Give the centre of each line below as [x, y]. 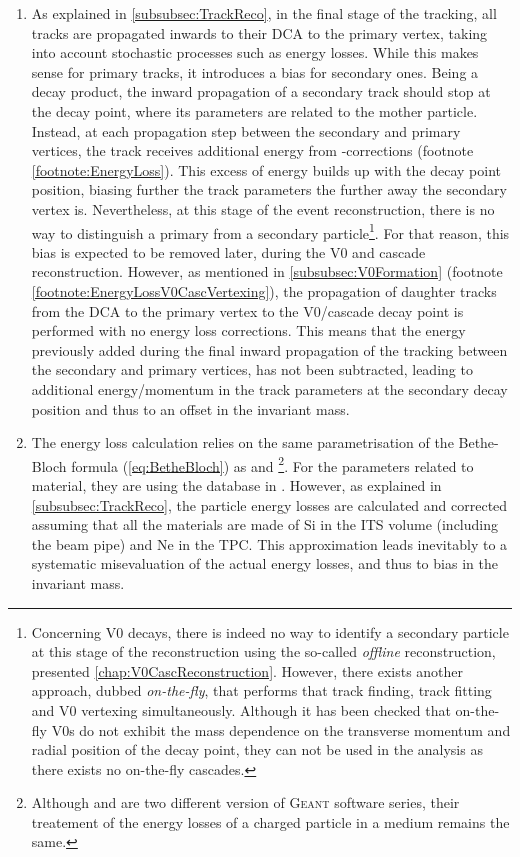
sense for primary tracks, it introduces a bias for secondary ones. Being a [255, 71]
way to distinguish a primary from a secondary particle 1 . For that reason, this [270, 231]
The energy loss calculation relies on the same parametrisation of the [242, 442]
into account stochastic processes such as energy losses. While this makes [255, 52]
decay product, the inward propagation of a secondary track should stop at [261, 91]
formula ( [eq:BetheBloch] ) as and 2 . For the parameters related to [272, 464]
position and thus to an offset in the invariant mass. [190, 408]
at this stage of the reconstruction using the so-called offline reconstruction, [263, 651]
